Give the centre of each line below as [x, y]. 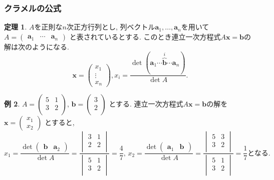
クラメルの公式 [33, 8]
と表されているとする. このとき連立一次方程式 [145, 36]
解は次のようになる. [37, 46]
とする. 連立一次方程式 [146, 104]
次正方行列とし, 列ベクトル [111, 27]
